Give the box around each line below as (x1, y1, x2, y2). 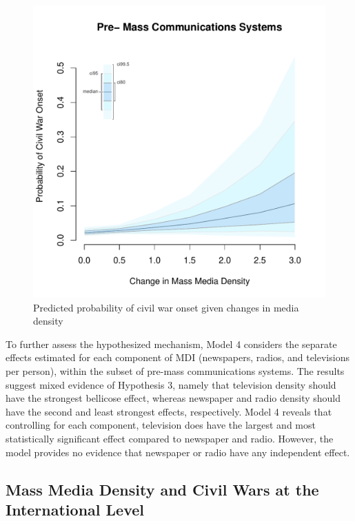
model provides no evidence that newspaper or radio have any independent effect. (6, 445, 350, 459)
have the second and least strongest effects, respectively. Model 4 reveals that (6, 404, 332, 418)
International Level (6, 498, 144, 520)
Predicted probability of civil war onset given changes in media (33, 300, 299, 314)
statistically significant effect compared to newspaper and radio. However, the (6, 431, 334, 445)
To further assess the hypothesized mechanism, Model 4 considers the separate (6, 336, 337, 351)
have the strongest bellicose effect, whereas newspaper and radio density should (6, 391, 341, 405)
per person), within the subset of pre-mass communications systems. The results (6, 363, 345, 378)
